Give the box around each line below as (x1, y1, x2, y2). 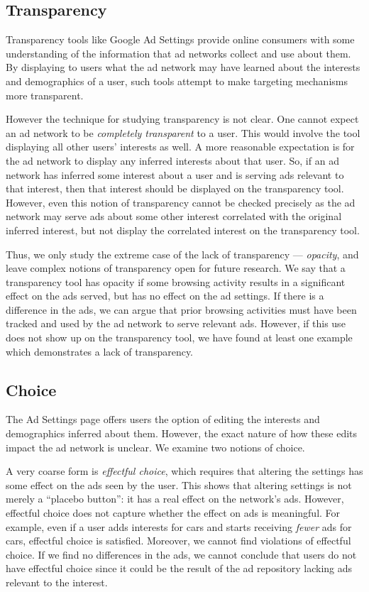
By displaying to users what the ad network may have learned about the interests (6, 60, 360, 75)
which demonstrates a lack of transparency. (6, 344, 194, 358)
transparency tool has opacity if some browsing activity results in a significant (6, 274, 346, 289)
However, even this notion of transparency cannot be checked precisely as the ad (6, 194, 356, 209)
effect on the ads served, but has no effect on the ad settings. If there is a (6, 288, 324, 303)
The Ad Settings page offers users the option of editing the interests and (6, 412, 320, 427)
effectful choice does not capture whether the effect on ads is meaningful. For (6, 505, 341, 520)
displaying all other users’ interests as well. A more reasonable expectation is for (6, 139, 355, 154)
